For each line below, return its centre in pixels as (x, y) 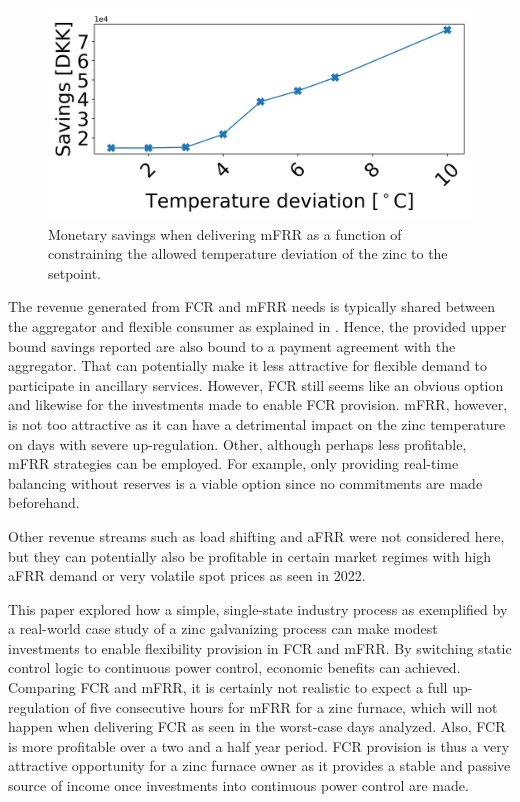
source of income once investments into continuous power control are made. (238, 785)
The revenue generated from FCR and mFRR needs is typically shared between (252, 306)
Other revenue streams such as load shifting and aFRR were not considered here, (256, 535)
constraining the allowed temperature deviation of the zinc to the (248, 253)
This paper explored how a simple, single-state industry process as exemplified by (258, 608)
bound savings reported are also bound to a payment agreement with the (232, 345)
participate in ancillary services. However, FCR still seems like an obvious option (256, 384)
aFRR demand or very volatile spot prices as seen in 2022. (187, 575)
